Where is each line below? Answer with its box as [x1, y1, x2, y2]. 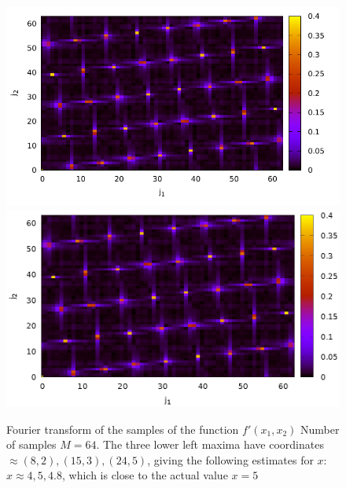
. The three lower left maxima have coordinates [96, 436, 324, 453]
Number [300, 420, 340, 437]
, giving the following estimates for [147, 451, 314, 468]
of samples [6, 436, 57, 453]
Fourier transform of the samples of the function [6, 420, 239, 437]
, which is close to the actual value [61, 467, 228, 483]
